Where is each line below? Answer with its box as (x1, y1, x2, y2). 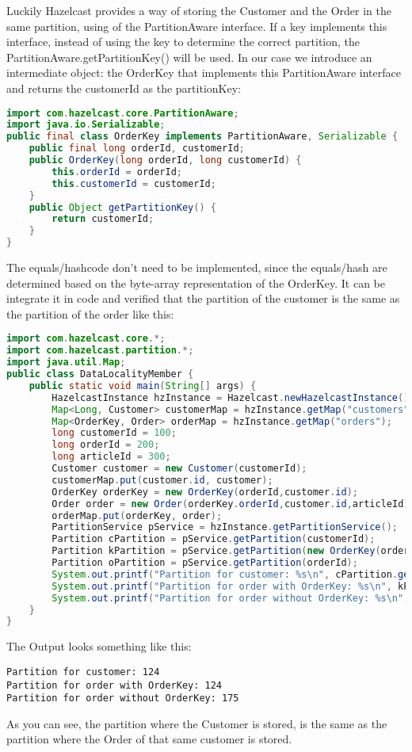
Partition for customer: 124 (6, 666, 160, 678)
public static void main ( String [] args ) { (29, 380, 257, 391)
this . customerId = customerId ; (51, 178, 216, 189)
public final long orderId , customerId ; (29, 143, 245, 155)
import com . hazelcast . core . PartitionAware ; (6, 107, 239, 119)
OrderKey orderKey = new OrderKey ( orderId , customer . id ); (51, 486, 358, 498)
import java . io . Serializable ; (6, 119, 166, 131)
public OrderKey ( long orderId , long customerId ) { (29, 155, 302, 166)
